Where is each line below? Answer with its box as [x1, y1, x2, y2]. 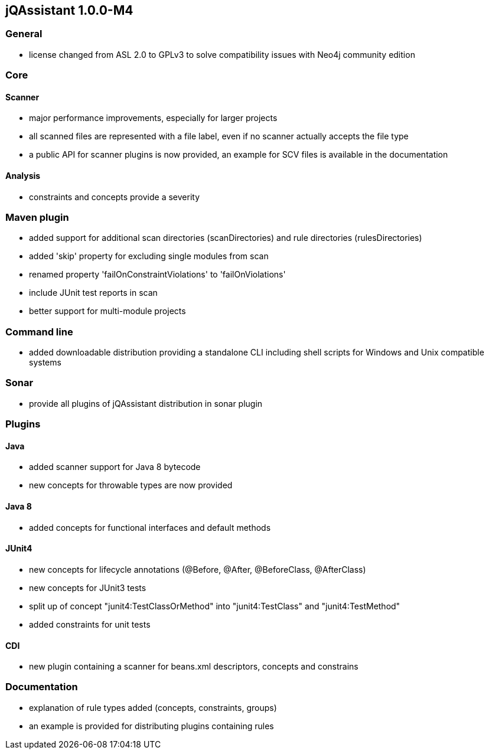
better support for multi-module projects [29, 306, 186, 316]
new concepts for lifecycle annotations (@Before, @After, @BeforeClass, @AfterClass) [29, 564, 366, 575]
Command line [5, 325, 73, 338]
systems [29, 357, 61, 368]
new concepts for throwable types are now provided [29, 480, 233, 491]
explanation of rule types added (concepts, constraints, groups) [29, 702, 277, 713]
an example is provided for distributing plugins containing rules [29, 720, 274, 731]
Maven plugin [5, 211, 69, 223]
